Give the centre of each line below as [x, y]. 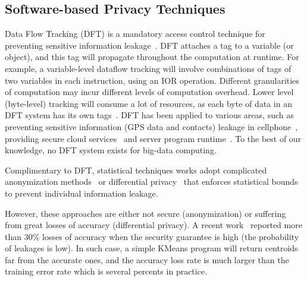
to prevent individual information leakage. [82, 193]
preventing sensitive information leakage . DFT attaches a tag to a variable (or [149, 45]
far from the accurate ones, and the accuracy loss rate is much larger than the [147, 259]
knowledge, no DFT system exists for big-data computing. [111, 150]
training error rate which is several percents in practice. [106, 271]
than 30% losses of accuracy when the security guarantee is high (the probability [152, 236]
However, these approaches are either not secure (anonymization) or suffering [145, 213]
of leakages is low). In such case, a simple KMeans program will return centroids [151, 248]
